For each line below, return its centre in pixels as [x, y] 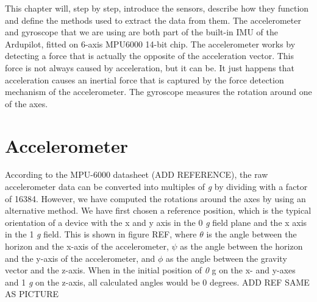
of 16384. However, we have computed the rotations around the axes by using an [155, 198]
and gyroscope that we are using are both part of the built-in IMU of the [141, 32]
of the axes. [27, 103]
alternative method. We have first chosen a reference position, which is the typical [158, 210]
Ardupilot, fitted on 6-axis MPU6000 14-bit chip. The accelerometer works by [150, 44]
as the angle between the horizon [241, 246]
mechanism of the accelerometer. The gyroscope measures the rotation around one [158, 92]
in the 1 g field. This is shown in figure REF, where [101, 234]
